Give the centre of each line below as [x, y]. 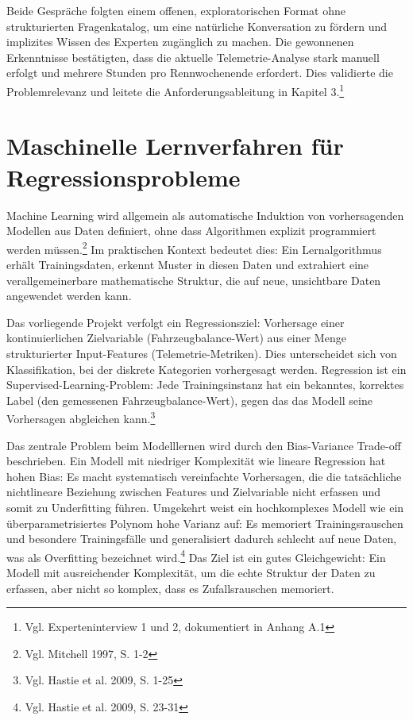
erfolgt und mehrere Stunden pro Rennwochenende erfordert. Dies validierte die [200, 73]
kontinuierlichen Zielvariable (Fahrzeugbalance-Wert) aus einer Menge [176, 338]
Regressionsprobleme [124, 177]
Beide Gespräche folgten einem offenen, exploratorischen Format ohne [176, 10]
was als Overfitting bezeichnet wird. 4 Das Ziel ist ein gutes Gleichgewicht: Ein [196, 556]
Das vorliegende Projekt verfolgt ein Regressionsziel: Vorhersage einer [176, 322]
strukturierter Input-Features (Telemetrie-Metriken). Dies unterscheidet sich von [202, 353]
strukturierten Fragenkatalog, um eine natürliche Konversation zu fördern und [197, 26]
